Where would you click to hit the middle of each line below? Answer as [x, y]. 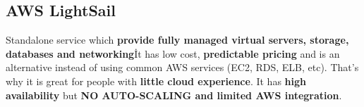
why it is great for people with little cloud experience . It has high [156, 81]
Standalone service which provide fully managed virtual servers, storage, [177, 40]
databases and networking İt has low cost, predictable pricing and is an [173, 53]
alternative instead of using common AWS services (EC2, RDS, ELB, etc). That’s [182, 67]
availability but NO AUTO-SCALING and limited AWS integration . [174, 95]
